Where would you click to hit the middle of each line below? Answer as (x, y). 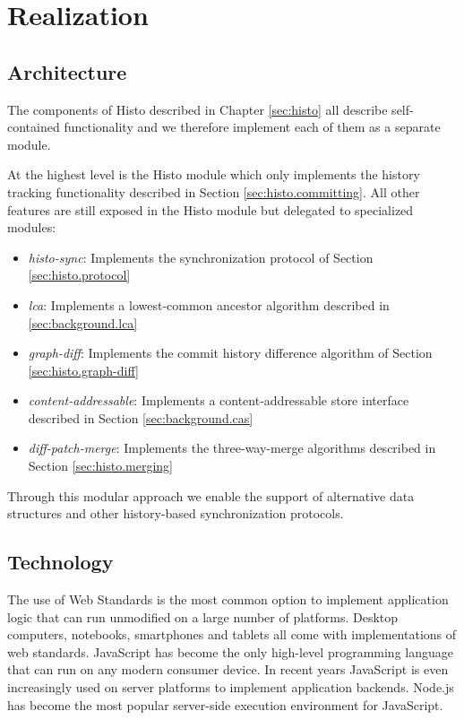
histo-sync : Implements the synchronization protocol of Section (201, 257)
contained (34, 127)
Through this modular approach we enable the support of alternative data (211, 495)
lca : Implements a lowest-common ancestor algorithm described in (209, 304)
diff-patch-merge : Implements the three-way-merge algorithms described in (232, 448)
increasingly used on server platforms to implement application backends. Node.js (231, 687)
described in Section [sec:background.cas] (141, 417)
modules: (32, 227)
